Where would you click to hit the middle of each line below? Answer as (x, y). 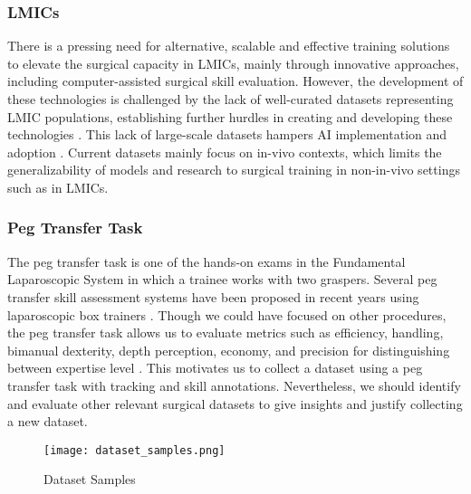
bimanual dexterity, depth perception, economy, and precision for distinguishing (229, 350)
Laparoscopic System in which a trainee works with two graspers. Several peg (222, 279)
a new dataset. (48, 421)
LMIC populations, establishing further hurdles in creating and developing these (230, 116)
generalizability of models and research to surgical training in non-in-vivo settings (234, 170)
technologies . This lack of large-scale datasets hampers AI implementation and (227, 134)
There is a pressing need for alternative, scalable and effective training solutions (229, 46)
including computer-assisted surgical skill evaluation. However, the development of (235, 81)
